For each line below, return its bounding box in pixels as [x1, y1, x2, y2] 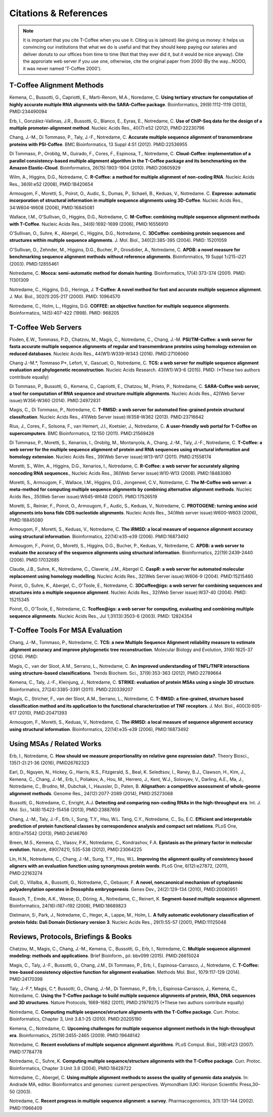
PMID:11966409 [9, 1105, 42, 1111]
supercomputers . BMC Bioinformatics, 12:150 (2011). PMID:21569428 [9, 430, 154, 436]
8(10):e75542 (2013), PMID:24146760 [9, 830, 88, 836]
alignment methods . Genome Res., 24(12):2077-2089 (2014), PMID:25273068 [9, 790, 173, 796]
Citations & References [9, 8, 108, 19]
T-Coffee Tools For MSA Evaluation [9, 626, 122, 635]
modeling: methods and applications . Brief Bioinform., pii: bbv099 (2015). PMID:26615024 [9, 953, 200, 959]
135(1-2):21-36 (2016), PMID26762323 [9, 760, 89, 766]
